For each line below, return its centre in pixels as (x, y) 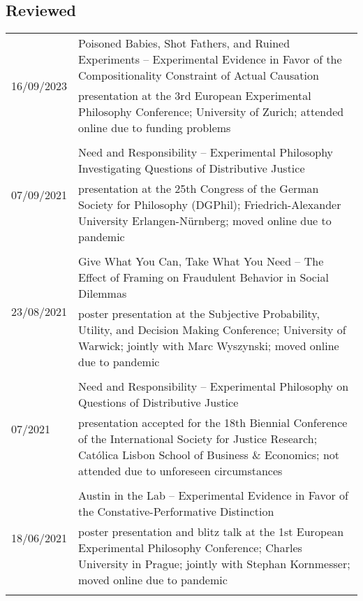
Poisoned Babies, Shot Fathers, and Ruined (184, 43)
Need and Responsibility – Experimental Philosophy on (214, 386)
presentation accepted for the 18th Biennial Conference (213, 423)
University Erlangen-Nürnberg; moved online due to (205, 221)
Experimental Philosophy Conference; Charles (190, 548)
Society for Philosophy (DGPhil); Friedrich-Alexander (210, 205)
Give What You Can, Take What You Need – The (201, 261)
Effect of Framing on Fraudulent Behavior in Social (203, 277)
